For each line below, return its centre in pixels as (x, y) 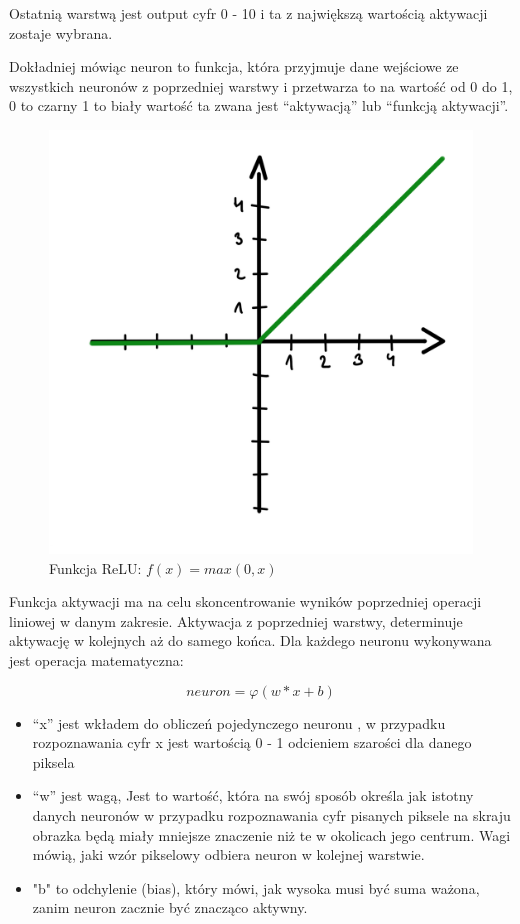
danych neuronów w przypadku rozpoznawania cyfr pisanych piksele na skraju (271, 814)
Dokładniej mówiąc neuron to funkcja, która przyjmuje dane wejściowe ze (234, 66)
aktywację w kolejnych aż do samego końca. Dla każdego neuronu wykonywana (250, 640)
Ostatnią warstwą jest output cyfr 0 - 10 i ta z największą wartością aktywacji (248, 13)
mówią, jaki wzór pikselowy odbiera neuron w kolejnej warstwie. (228, 854)
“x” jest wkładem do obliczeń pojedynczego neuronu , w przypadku (239, 722)
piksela (53, 761)
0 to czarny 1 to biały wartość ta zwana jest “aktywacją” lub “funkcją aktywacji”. (259, 105)
